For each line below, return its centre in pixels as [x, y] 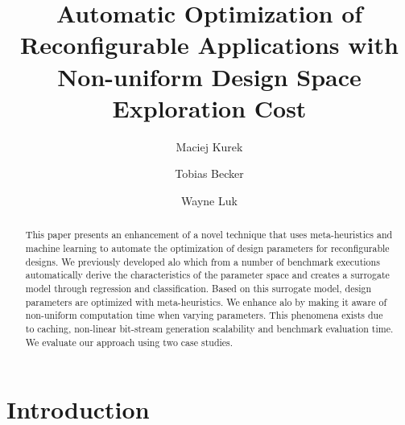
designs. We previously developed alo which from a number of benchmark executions [202, 261]
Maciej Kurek [209, 146]
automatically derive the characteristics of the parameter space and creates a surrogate [207, 275]
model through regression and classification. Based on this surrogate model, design [198, 288]
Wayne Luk [209, 200]
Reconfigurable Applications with [209, 45]
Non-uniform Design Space [209, 76]
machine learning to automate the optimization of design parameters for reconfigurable [207, 248]
